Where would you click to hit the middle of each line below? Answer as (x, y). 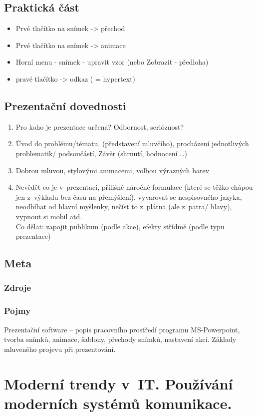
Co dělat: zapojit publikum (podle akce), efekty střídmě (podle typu (120, 226)
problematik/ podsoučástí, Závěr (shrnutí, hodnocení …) (101, 153)
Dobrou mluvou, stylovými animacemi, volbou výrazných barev (113, 170)
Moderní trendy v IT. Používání (119, 383)
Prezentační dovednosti (65, 105)
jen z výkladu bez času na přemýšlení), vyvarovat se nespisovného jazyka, (129, 196)
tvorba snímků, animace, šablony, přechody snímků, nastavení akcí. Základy (120, 339)
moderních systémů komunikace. (118, 403)
